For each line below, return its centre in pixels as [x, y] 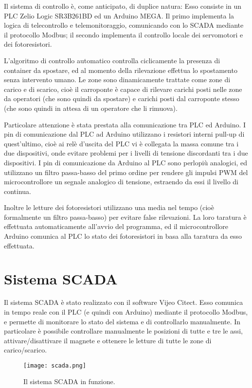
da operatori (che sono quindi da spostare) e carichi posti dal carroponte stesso [122, 98]
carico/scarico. [26, 350]
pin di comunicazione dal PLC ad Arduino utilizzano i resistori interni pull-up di [124, 134]
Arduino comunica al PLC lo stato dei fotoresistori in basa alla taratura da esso [123, 236]
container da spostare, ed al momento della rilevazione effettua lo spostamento [121, 70]
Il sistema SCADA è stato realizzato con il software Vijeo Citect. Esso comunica [124, 302]
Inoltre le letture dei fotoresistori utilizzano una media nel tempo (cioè [109, 207]
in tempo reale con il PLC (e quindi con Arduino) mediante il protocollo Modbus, [126, 311]
